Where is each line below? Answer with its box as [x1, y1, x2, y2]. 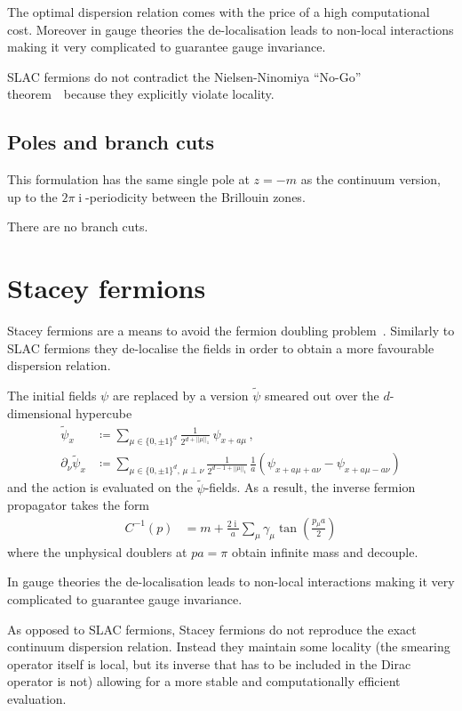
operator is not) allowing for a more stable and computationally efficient [7, 672, 401, 691]
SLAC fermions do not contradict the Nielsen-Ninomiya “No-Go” [7, 67, 362, 85]
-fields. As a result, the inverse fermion [204, 478, 416, 497]
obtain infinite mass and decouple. [231, 542, 418, 561]
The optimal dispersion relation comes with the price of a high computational [7, 3, 430, 20]
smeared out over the [264, 386, 379, 405]
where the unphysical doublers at [7, 542, 187, 561]
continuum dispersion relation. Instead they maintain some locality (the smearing [7, 637, 450, 656]
